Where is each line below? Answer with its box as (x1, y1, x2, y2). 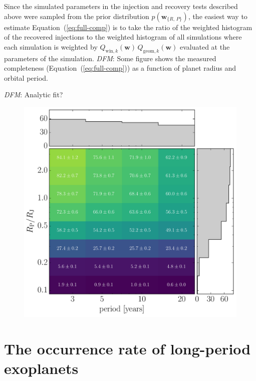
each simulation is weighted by (4, 41, 98, 52)
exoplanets (4, 357, 79, 378)
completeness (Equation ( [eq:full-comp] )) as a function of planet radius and (4, 63, 236, 73)
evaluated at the (180, 41, 230, 52)
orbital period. (4, 72, 49, 83)
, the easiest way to (188, 11, 247, 21)
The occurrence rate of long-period (4, 338, 251, 358)
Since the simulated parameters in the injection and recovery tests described (4, 1, 238, 11)
